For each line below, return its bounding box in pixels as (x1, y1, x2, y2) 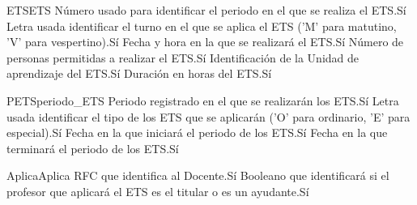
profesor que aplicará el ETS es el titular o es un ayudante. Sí (6, 182, 309, 199)
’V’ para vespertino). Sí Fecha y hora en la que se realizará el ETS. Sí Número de (6, 33, 404, 50)
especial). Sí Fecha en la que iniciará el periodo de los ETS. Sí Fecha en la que (6, 124, 388, 141)
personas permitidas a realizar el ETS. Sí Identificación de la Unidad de (6, 49, 360, 66)
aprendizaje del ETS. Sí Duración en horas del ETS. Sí (6, 65, 272, 82)
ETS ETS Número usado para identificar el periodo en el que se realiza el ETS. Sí (6, 2, 406, 18)
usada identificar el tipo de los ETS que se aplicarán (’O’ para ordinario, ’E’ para (6, 108, 411, 125)
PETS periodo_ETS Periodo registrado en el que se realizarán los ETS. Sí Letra (6, 92, 399, 109)
